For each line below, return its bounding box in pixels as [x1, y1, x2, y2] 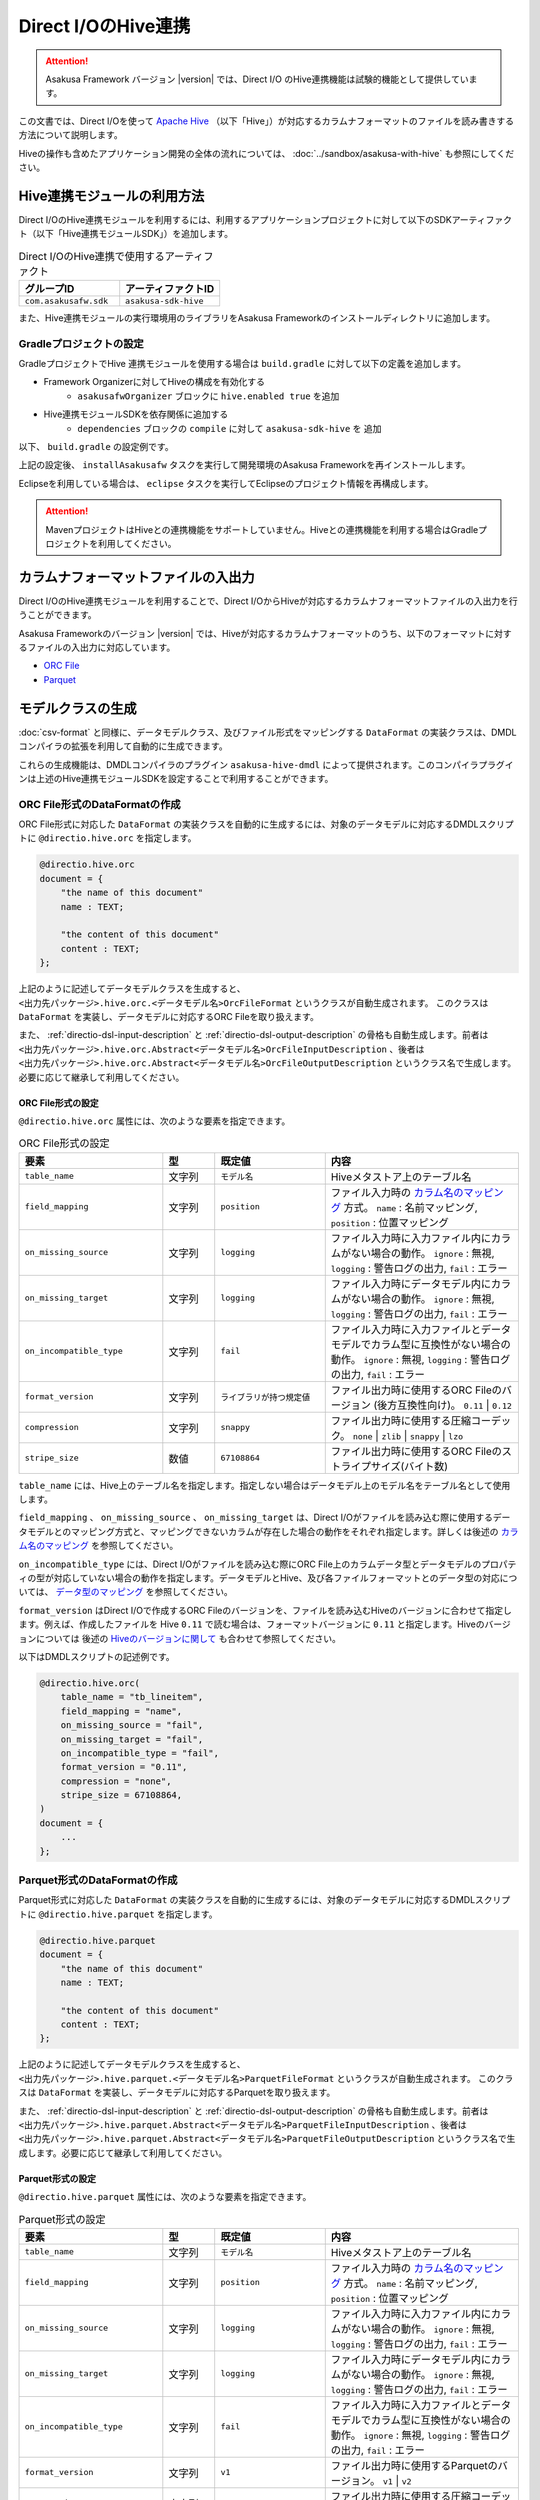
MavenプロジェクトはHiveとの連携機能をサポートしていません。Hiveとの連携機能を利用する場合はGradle [45, 523, 479, 535]
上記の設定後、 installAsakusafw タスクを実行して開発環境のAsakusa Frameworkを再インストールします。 [18, 459, 471, 471]
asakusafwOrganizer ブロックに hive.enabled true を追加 [77, 390, 340, 402]
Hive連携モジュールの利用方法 [18, 187, 205, 204]
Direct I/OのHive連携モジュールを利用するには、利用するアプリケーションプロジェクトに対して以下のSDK [18, 213, 452, 225]
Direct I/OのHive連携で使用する [18, 249, 165, 263]
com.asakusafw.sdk [24, 295, 109, 306]
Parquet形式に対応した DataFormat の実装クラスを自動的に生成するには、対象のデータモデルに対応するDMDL [18, 1894, 476, 1906]
